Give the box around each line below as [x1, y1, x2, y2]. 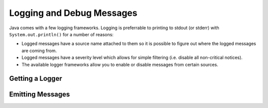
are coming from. [21, 48, 57, 54]
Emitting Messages [9, 90, 70, 99]
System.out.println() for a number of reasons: [9, 31, 114, 37]
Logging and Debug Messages [9, 7, 137, 18]
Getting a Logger [9, 74, 62, 83]
